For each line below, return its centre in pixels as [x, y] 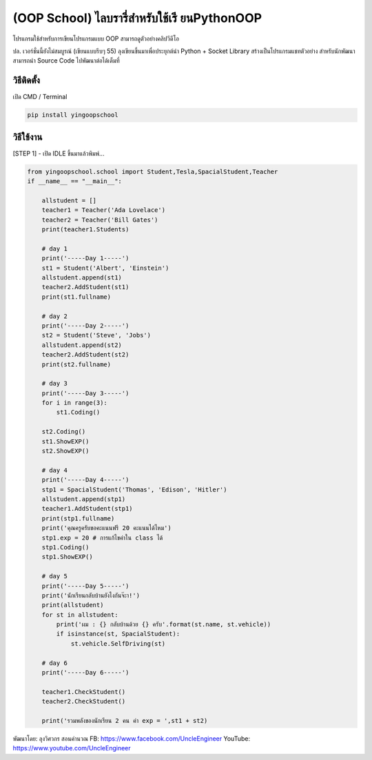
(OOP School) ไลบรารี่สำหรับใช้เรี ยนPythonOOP [137, 18]
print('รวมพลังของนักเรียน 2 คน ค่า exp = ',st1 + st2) [125, 720]
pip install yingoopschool [73, 115]
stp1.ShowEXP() [67, 557]
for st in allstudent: [80, 615]
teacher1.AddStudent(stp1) [87, 509]
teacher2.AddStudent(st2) [85, 355]
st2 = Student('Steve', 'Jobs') [96, 335]
